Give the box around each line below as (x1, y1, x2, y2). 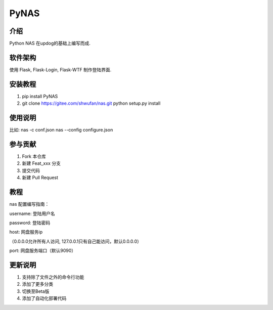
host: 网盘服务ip (9, 229, 43, 235)
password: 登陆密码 (9, 219, 51, 226)
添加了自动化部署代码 (22, 295, 67, 301)
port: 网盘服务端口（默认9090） (9, 248, 76, 254)
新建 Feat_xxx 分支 (22, 160, 61, 166)
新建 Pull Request (22, 174, 58, 181)
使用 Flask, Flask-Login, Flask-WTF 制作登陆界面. (9, 66, 112, 73)
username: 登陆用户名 (9, 210, 55, 216)
